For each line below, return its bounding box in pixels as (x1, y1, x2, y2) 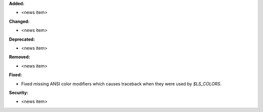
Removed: (9, 54, 30, 60)
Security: (9, 90, 29, 96)
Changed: (9, 18, 30, 24)
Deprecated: (9, 36, 35, 42)
